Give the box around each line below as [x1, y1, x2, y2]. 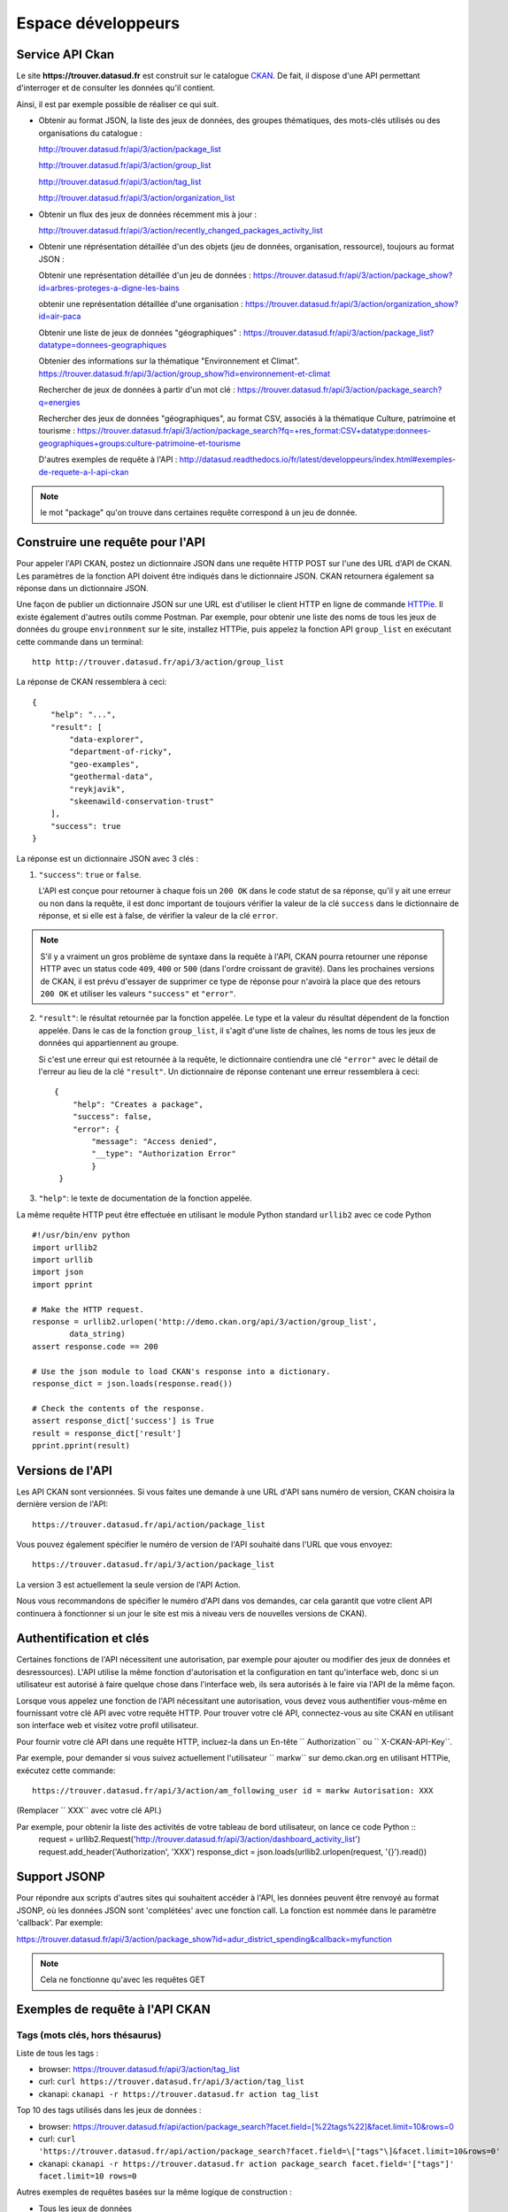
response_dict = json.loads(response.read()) [32, 1379, 234, 1388]
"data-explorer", [69, 734, 145, 744]
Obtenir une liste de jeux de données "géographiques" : [38, 327, 242, 338]
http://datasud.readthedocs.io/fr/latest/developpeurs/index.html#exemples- [179, 454, 457, 465]
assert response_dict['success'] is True [32, 1416, 214, 1426]
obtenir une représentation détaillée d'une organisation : [38, 298, 243, 309]
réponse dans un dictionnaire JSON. [16, 583, 149, 594]
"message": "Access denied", [91, 1136, 219, 1146]
